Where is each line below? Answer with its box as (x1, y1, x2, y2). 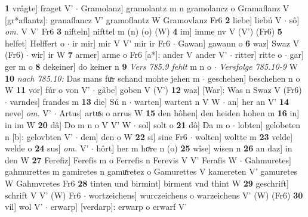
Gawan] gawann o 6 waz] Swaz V (178, 36, 300, 49)
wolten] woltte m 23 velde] (195, 130, 293, 142)
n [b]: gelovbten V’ (5, 130, 73, 142)
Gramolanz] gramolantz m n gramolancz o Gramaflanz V (81, 2, 289, 14)
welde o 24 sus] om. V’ (5, 142, 89, 154)
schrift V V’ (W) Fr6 (5, 188, 81, 201)
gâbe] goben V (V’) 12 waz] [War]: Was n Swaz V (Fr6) (97, 83, 302, 96)
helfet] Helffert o (5, 36, 64, 49)
